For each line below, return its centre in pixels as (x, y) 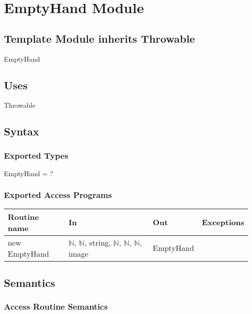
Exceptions (223, 222)
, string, (98, 242)
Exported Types (36, 155)
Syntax (22, 131)
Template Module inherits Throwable (100, 38)
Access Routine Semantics (56, 306)
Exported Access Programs (58, 195)
